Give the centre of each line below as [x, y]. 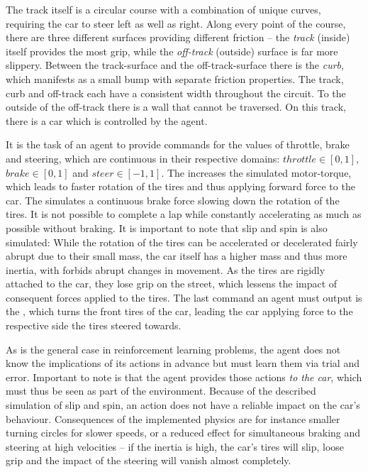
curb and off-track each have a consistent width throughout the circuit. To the [176, 93]
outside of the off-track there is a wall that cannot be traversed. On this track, [176, 107]
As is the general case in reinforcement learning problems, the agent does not [173, 349]
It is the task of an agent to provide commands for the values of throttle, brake [178, 144]
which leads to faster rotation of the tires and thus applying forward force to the [180, 186]
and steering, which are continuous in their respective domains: [143, 158]
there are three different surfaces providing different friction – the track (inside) [178, 37]
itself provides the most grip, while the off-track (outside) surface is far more [172, 51]
